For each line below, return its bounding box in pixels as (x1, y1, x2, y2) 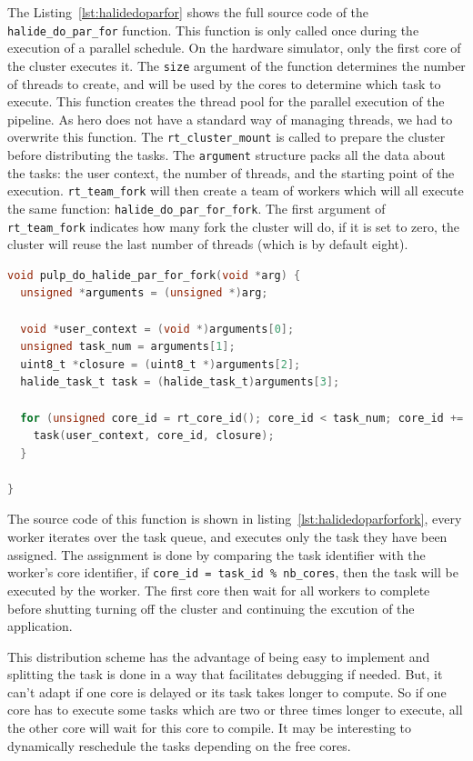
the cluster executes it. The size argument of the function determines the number (7, 55, 466, 75)
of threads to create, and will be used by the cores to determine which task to (7, 74, 441, 93)
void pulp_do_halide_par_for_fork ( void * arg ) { (7, 268, 301, 282)
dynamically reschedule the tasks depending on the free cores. (7, 736, 351, 755)
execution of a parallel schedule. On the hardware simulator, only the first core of (7, 38, 461, 57)
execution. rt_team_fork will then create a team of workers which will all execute (7, 181, 464, 200)
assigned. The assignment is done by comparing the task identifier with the (7, 545, 426, 564)
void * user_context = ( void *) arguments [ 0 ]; (20, 322, 295, 335)
